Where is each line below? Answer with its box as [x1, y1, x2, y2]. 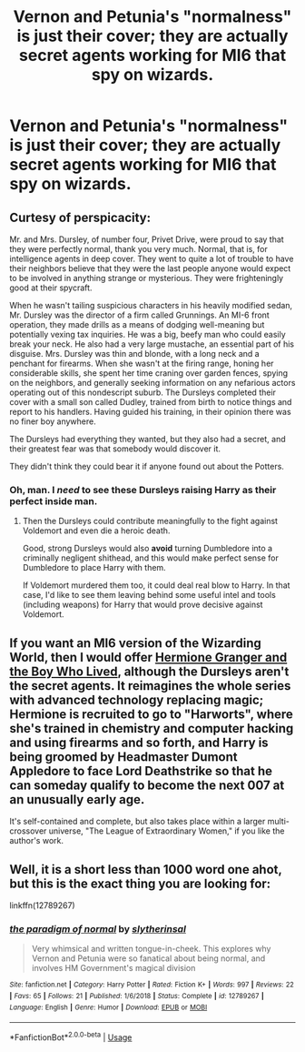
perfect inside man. [9, 494, 98, 507]
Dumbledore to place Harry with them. [22, 562, 166, 573]
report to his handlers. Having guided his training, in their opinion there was [9, 407, 292, 417]
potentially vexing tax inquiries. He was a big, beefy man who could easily [9, 329, 286, 339]
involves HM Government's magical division [31, 963, 196, 974]
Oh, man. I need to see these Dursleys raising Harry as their [9, 483, 277, 496]
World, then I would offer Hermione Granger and [9, 649, 288, 665]
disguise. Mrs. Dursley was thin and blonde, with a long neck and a [9, 349, 261, 359]
